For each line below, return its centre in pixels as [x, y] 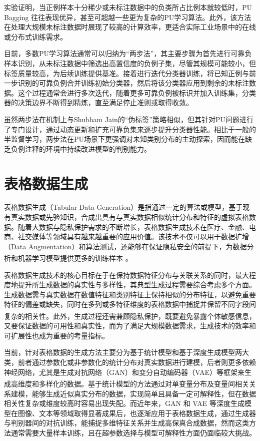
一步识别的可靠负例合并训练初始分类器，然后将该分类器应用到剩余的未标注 [126, 83]
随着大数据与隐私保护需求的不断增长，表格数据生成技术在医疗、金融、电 [137, 227]
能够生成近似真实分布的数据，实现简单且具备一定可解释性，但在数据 [144, 393]
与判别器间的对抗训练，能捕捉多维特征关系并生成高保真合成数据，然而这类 [126, 423]
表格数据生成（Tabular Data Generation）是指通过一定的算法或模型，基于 [123, 207]
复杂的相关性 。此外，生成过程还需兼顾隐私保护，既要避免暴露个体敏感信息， [130, 316]
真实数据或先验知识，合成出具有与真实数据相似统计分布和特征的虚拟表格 [130, 217]
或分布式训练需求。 [35, 36]
